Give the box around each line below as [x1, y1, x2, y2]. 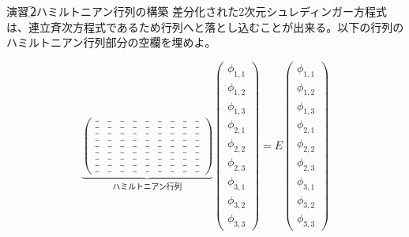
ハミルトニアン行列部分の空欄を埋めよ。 [6, 34, 216, 51]
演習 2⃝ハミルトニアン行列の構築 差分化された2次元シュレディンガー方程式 [6, 3, 387, 19]
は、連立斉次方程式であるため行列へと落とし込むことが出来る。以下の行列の [6, 18, 404, 35]
